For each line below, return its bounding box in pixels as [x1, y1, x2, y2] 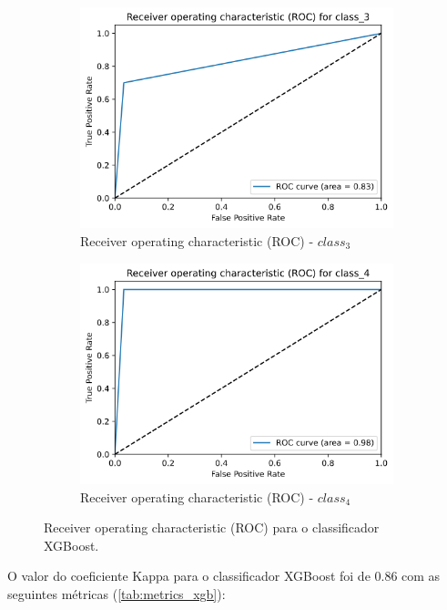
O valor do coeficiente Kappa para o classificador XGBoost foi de [7, 566, 371, 585]
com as [401, 566, 441, 585]
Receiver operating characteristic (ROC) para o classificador [44, 518, 380, 537]
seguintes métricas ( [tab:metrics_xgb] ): [7, 584, 226, 604]
